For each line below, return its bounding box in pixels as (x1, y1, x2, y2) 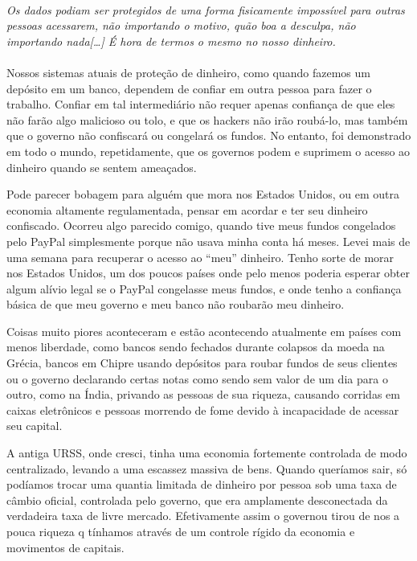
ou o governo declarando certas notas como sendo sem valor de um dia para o (6, 370, 388, 387)
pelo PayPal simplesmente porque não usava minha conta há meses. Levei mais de (6, 232, 411, 249)
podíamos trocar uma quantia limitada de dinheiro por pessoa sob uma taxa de (6, 476, 397, 493)
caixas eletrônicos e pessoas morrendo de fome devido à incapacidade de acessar (6, 401, 399, 418)
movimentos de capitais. (6, 538, 125, 555)
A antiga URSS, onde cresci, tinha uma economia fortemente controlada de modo (6, 444, 407, 461)
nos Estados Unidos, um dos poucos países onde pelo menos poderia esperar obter (6, 264, 410, 281)
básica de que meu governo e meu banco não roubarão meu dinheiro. (6, 296, 345, 313)
